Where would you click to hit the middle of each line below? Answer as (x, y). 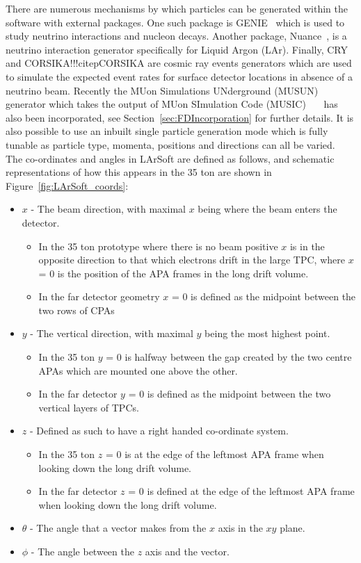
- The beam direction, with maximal (108, 209)
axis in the (240, 528)
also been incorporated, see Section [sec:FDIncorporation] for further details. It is (180, 117)
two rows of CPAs (77, 310)
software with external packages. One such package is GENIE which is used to (175, 22)
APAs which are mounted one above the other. (138, 370)
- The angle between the (82, 551)
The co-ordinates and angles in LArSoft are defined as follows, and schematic (170, 158)
